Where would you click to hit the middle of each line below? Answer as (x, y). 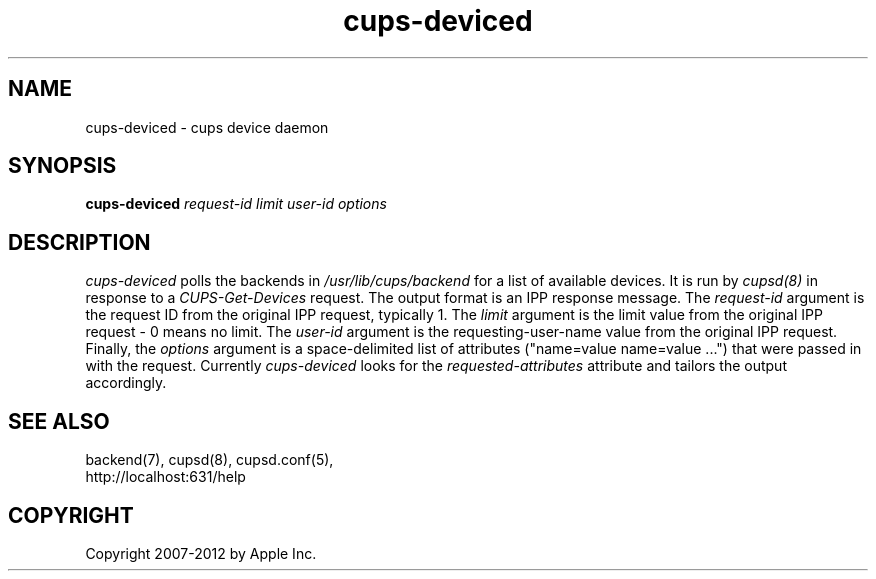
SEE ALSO (59, 421)
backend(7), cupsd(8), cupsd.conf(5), (209, 460)
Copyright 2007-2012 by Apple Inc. (201, 553)
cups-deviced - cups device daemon (207, 127)
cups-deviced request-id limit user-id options (236, 204)
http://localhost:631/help (165, 477)
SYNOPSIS (62, 166)
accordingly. (126, 383)
